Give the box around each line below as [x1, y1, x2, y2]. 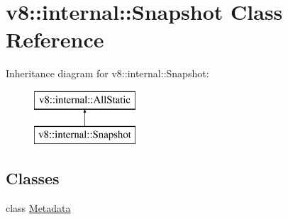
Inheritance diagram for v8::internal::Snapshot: [6, 66, 209, 81]
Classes [6, 167, 60, 189]
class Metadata [6, 201, 71, 215]
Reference [6, 25, 104, 54]
